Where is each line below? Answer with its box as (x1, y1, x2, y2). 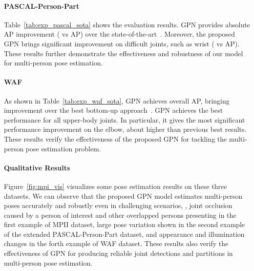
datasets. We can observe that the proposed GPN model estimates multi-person (4, 190, 243, 201)
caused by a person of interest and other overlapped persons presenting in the (4, 209, 236, 220)
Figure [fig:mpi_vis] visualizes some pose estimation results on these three (4, 181, 227, 191)
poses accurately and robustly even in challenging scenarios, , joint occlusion (4, 200, 233, 210)
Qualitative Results (4, 162, 70, 172)
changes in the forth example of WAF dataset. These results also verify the (4, 238, 229, 249)
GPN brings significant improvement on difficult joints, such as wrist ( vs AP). (4, 38, 240, 48)
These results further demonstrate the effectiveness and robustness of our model (4, 48, 243, 58)
